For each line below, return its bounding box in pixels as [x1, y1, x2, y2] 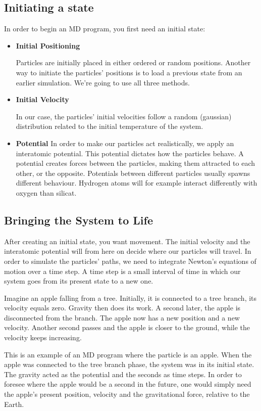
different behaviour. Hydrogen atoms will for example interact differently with [16, 177, 257, 188]
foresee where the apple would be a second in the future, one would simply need [4, 379, 251, 389]
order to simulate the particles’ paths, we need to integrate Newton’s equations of [4, 255, 256, 266]
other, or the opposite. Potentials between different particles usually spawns [16, 167, 250, 178]
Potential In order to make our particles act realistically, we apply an [16, 138, 234, 148]
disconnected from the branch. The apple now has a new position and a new [4, 312, 240, 323]
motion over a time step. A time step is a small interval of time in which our [4, 265, 241, 276]
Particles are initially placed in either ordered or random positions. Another [16, 57, 251, 68]
